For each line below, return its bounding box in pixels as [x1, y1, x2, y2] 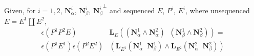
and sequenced [109, 5, 155, 15]
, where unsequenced [185, 5, 250, 15]
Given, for [4, 5, 36, 15]
